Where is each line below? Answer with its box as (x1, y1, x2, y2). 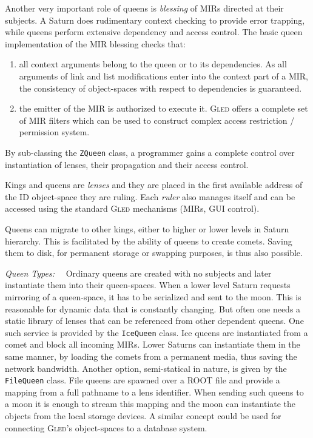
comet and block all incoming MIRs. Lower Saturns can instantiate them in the (5, 338, 300, 351)
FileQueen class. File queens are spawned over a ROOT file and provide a (5, 374, 280, 386)
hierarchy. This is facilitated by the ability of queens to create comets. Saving (5, 234, 292, 247)
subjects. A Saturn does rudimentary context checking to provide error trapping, (5, 13, 305, 26)
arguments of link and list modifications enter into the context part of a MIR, (19, 69, 308, 82)
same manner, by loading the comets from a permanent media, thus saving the (5, 349, 297, 362)
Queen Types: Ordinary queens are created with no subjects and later (5, 266, 272, 279)
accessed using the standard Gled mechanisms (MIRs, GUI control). (5, 202, 260, 215)
